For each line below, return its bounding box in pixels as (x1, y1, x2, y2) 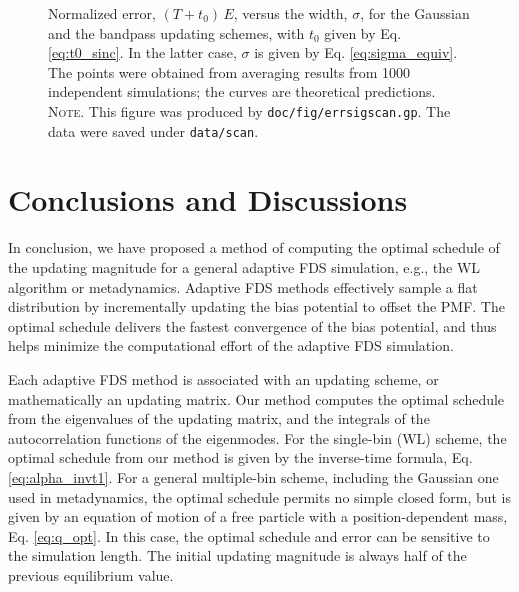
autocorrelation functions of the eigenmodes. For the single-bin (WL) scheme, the (8, 427, 507, 448)
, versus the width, (233, 3, 348, 23)
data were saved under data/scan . (48, 120, 259, 141)
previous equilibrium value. (8, 564, 174, 585)
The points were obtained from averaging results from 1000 (48, 61, 411, 82)
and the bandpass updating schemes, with (48, 22, 305, 43)
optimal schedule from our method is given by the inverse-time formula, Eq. (8, 447, 473, 468)
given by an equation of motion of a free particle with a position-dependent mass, (8, 506, 508, 527)
